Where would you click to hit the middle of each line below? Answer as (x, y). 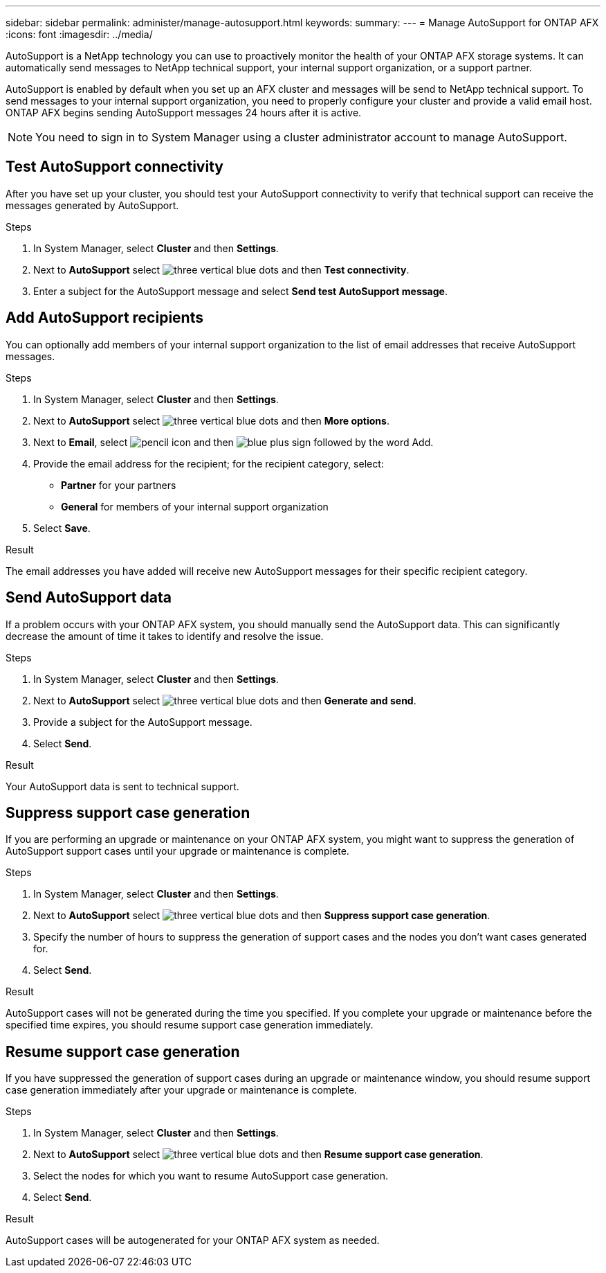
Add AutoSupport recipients (104, 318)
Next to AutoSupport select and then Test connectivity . (221, 269)
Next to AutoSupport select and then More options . (211, 420)
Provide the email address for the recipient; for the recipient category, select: (209, 463)
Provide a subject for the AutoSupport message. (143, 722)
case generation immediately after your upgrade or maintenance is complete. (181, 1090)
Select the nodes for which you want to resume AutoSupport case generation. (211, 1176)
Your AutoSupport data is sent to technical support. (122, 786)
